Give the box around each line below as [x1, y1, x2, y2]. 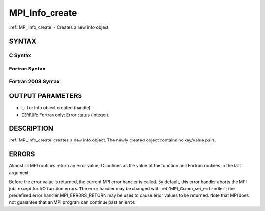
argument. [9, 169, 30, 176]
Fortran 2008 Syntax [9, 78, 60, 85]
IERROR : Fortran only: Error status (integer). [21, 112, 110, 117]
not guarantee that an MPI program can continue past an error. [9, 199, 136, 205]
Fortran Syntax [9, 65, 46, 72]
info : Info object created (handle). [21, 105, 92, 111]
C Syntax [9, 52, 31, 59]
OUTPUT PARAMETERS [9, 92, 82, 100]
